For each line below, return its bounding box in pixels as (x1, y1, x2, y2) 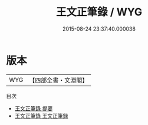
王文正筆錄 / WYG (55, 5, 143, 19)
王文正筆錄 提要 (14, 104, 53, 112)
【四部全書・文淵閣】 (29, 76, 88, 84)
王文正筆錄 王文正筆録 (14, 112, 68, 119)
